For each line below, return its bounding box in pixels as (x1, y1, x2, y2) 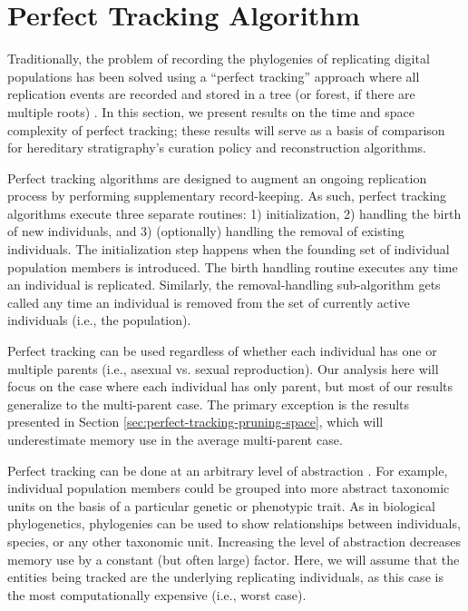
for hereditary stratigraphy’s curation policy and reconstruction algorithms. (7, 138, 426, 157)
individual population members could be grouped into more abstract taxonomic (7, 478, 450, 498)
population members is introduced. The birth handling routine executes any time (7, 257, 458, 276)
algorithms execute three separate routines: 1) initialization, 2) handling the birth (7, 203, 462, 222)
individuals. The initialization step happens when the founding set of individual (7, 240, 450, 259)
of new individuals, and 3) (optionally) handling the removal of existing (7, 222, 405, 241)
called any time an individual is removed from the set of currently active (7, 292, 410, 311)
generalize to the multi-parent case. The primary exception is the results (7, 394, 410, 413)
